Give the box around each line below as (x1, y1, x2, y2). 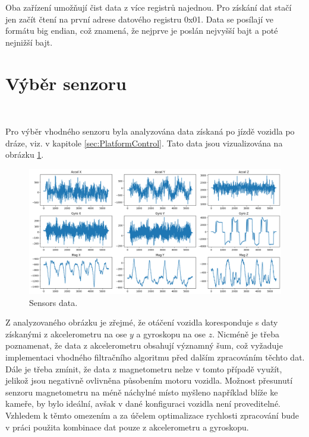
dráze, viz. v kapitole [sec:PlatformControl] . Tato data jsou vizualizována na (5, 136, 283, 149)
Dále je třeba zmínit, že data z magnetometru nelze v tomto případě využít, (5, 362, 282, 375)
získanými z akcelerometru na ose (5, 327, 127, 340)
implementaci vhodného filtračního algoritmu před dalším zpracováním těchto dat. (5, 351, 305, 363)
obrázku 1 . (5, 148, 44, 161)
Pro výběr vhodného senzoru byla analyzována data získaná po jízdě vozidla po (5, 125, 295, 138)
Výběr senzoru (5, 71, 127, 95)
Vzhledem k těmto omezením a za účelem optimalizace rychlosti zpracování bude (5, 409, 299, 421)
